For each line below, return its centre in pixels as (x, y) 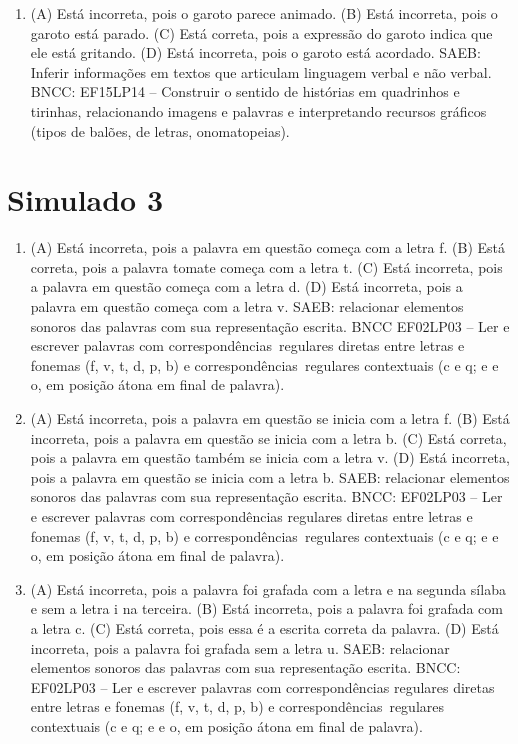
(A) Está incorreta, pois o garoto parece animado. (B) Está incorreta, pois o (264, 13)
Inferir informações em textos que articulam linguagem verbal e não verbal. (261, 71)
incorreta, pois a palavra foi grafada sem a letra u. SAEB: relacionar (240, 647)
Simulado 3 (85, 199)
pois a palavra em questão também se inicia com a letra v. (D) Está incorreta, (270, 457)
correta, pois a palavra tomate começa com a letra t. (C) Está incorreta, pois (266, 266)
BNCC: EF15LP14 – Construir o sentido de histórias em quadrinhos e (245, 91)
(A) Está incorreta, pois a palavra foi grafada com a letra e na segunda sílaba (268, 588)
